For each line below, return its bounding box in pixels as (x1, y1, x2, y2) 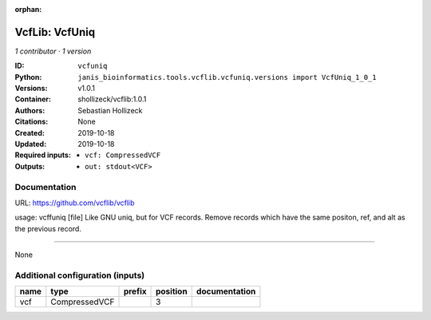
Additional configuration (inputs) (14, 270, 145, 281)
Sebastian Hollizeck (77, 105, 143, 115)
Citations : (14, 117, 49, 127)
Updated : (14, 140, 47, 149)
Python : (14, 72, 42, 81)
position (156, 286, 188, 297)
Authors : (14, 105, 45, 115)
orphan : (14, 5, 42, 14)
